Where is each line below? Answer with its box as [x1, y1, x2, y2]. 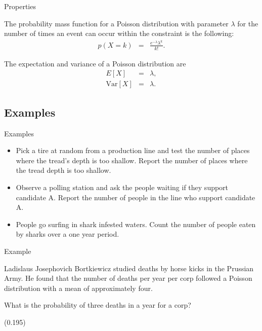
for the [237, 18, 258, 28]
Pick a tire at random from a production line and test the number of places [16, 145, 250, 156]
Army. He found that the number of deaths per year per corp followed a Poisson [4, 273, 252, 283]
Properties [4, 1, 36, 11]
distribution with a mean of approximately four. [4, 282, 153, 293]
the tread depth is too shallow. [16, 165, 111, 175]
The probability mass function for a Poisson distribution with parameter [4, 18, 229, 28]
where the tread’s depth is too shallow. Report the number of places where [16, 155, 248, 165]
